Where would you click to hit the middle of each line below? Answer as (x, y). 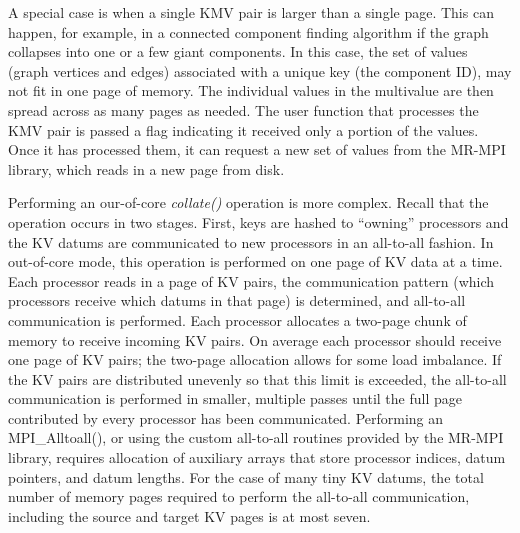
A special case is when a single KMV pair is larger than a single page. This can (251, 12)
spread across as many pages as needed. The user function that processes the (243, 109)
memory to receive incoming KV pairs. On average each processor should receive (255, 339)
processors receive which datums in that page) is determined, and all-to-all (237, 300)
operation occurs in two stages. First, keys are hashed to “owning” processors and (258, 221)
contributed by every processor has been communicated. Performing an (226, 417)
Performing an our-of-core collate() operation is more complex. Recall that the (248, 202)
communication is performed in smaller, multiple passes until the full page (235, 398)
